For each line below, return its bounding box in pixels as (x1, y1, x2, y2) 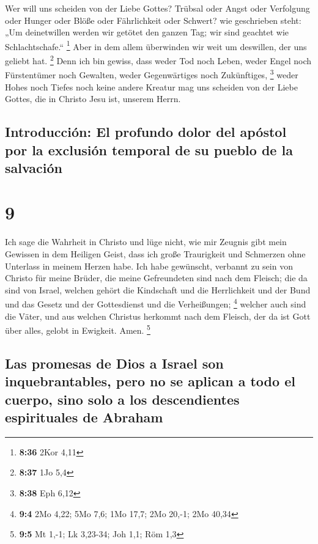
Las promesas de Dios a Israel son (5, 353, 224, 372)
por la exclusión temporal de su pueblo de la (5, 140, 293, 159)
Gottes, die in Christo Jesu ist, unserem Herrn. (5, 92, 181, 105)
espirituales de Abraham (5, 408, 163, 427)
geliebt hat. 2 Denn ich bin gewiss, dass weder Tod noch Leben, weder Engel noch (5, 53, 312, 67)
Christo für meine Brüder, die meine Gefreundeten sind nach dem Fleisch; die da (5, 271, 308, 284)
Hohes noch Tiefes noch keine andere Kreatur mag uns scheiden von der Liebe (5, 80, 298, 93)
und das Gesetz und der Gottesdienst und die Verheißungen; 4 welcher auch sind (5, 296, 306, 311)
